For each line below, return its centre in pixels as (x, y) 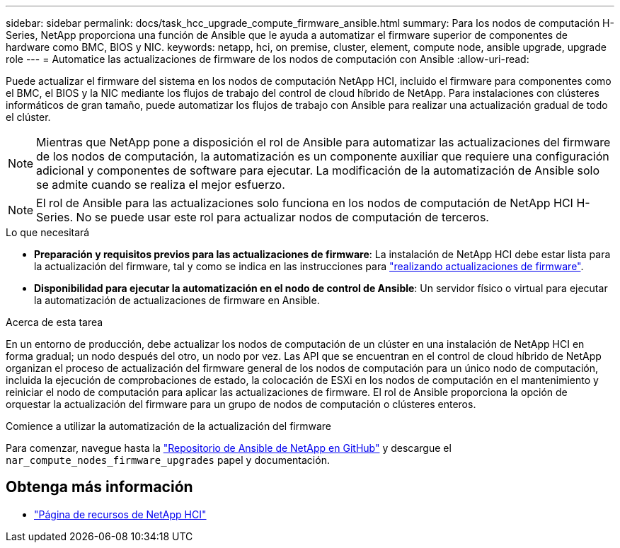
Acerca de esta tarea (54, 322)
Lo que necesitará (48, 232)
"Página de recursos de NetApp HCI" (120, 514)
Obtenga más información (99, 487)
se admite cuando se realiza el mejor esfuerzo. (161, 185)
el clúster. (28, 117)
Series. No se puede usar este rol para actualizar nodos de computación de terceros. (263, 217)
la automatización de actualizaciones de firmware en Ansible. (177, 300)
